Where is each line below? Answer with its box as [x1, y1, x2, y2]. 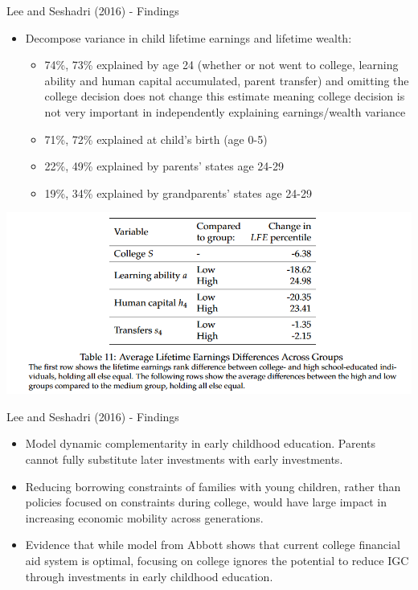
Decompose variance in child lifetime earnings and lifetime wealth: [25, 29, 352, 46]
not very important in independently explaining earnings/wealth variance [44, 103, 406, 120]
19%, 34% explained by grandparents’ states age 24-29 [44, 184, 312, 201]
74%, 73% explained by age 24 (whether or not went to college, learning [44, 56, 399, 73]
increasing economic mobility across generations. [25, 509, 264, 526]
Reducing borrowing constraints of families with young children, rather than [25, 477, 401, 494]
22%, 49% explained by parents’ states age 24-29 [44, 158, 284, 174]
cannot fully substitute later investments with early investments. [25, 451, 343, 467]
